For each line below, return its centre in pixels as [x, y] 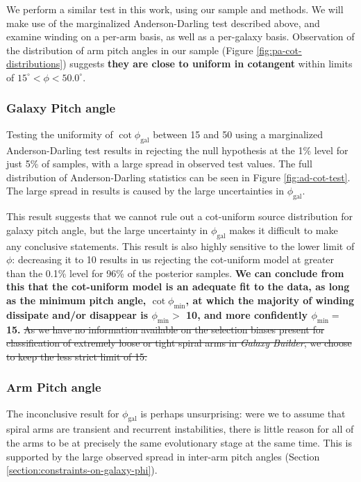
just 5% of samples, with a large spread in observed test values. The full [159, 164]
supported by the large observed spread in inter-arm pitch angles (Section [163, 456]
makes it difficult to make [284, 230]
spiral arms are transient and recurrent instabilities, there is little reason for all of [180, 429]
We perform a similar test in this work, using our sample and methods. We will [175, 9]
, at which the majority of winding [270, 300]
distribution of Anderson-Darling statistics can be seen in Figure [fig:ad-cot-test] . [178, 177]
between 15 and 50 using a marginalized [238, 134]
